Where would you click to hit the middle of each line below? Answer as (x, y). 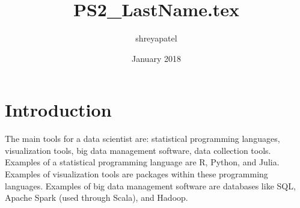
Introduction (58, 110)
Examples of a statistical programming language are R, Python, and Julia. (142, 162)
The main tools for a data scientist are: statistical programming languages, (142, 139)
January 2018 (156, 58)
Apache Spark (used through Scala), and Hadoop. (96, 197)
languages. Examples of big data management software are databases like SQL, (150, 185)
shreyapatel (156, 38)
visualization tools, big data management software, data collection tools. (138, 150)
